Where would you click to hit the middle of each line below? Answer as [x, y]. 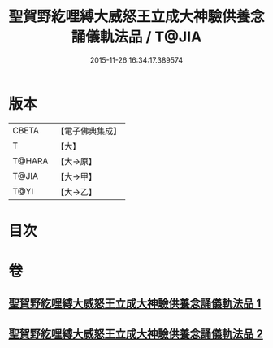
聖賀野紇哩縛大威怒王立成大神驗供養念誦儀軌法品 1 [135, 304]
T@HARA [30, 161]
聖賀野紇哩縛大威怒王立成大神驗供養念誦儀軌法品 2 [136, 334]
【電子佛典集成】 [89, 131]
